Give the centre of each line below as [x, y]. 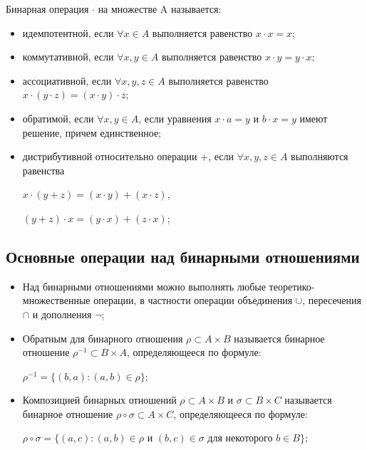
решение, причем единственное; [92, 132]
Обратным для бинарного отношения [103, 338]
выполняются [320, 156]
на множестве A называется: [160, 9]
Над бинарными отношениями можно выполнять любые [144, 286]
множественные [56, 300]
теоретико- [292, 286]
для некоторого [240, 439]
